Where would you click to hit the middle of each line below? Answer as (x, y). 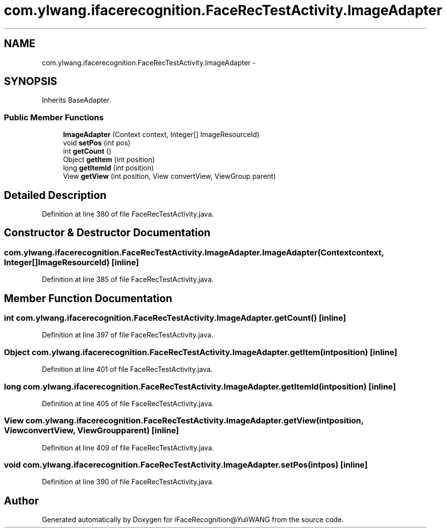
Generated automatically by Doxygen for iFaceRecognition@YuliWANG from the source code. (193, 520)
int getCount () (87, 151)
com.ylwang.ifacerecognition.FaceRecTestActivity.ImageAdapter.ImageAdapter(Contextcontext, (194, 252)
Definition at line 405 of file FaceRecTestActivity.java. (128, 403)
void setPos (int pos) (97, 143)
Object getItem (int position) (109, 160)
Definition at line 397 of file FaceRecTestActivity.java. (128, 335)
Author (21, 501)
